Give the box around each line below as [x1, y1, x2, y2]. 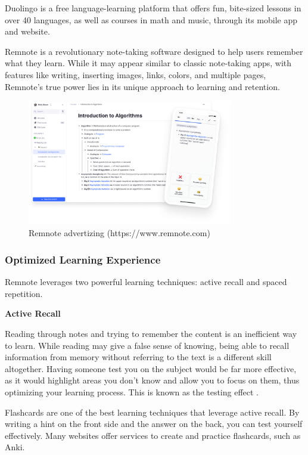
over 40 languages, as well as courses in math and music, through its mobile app [5, 13, 298, 26]
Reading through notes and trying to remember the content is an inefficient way [5, 327, 297, 340]
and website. [5, 25, 50, 38]
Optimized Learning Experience [5, 252, 161, 267]
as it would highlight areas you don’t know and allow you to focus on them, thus [5, 374, 300, 386]
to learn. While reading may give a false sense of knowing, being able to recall [5, 339, 290, 351]
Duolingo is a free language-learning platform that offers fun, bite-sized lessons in [5, 2, 301, 14]
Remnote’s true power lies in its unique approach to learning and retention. [5, 80, 280, 92]
